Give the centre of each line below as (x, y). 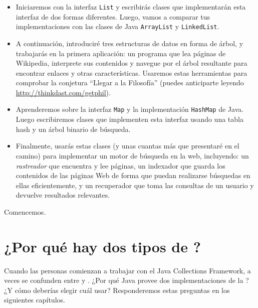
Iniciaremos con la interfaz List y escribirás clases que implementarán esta (131, 7)
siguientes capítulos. (35, 300)
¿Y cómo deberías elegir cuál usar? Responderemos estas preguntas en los (117, 290)
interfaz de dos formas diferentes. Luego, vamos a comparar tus (113, 16)
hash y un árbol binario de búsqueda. (73, 129)
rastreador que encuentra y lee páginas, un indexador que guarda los (120, 165)
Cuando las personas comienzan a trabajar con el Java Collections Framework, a (127, 270)
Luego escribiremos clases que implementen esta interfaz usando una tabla (130, 119)
